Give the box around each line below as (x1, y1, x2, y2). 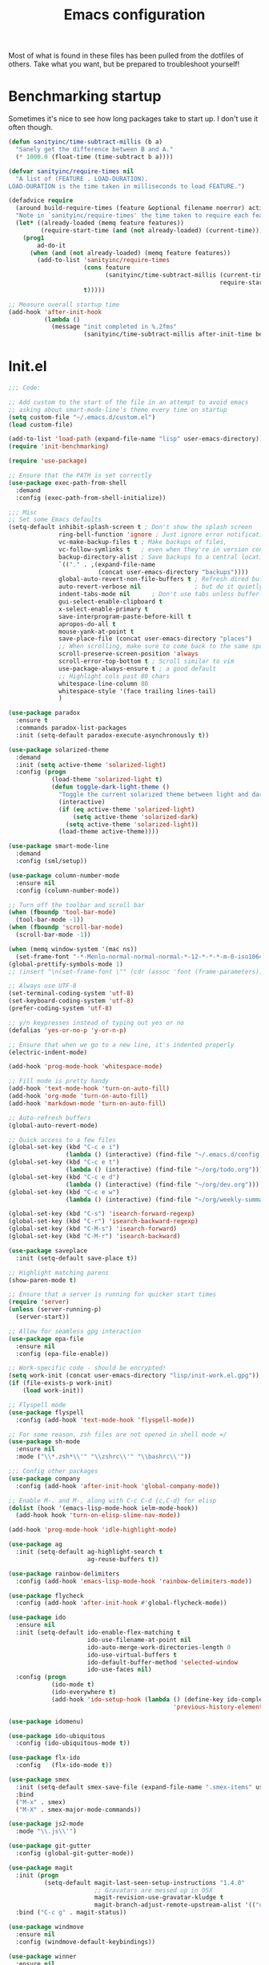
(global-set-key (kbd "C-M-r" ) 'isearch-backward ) (8, 1233, 181, 1241)
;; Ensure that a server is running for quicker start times (8, 1290, 217, 1299)
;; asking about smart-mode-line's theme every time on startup (8, 406, 227, 414)
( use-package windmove (8, 1923, 84, 1931)
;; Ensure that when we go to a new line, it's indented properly (8, 1040, 235, 1049)
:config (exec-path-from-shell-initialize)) (15, 494, 167, 502)
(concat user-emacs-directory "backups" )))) (97, 567, 249, 576)
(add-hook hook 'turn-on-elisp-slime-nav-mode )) (15, 1511, 181, 1519)
